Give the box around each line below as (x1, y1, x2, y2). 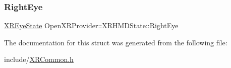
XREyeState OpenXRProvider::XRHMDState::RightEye (4, 20, 179, 31)
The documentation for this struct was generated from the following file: (4, 37, 227, 47)
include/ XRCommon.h (4, 54, 74, 64)
